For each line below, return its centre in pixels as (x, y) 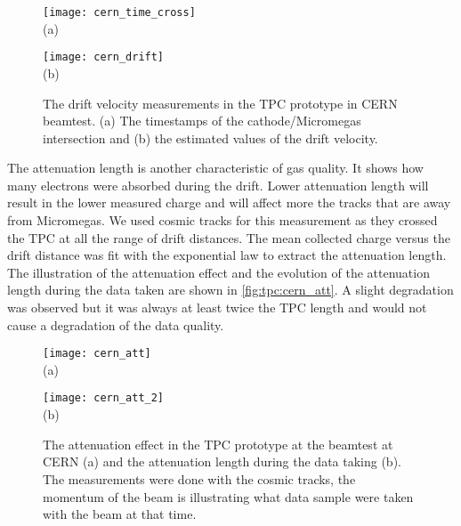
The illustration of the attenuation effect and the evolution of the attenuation (218, 272)
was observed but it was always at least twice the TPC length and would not (217, 308)
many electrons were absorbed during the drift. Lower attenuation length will (218, 185)
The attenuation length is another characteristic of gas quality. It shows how (215, 168)
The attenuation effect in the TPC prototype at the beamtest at (218, 444)
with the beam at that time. (120, 514)
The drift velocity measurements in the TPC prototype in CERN (220, 103)
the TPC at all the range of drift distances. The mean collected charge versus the (229, 237)
